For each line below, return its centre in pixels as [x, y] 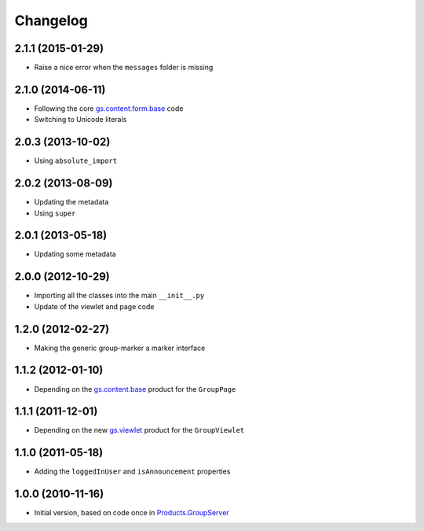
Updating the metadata [71, 202]
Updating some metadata [75, 254]
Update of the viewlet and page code [94, 306]
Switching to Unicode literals [80, 120]
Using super [55, 213]
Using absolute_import [76, 160]
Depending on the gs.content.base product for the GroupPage [135, 389]
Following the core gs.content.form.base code [109, 108]
